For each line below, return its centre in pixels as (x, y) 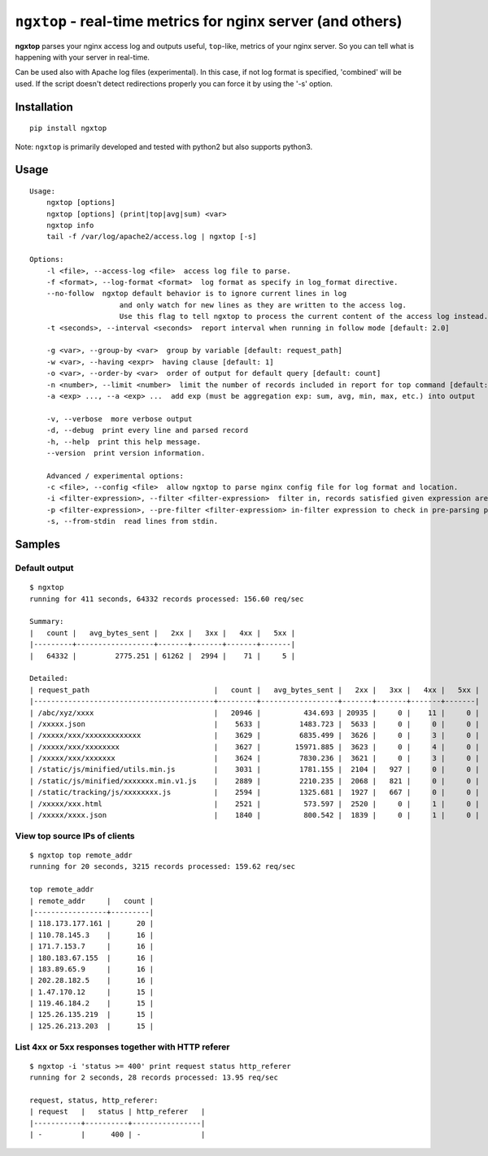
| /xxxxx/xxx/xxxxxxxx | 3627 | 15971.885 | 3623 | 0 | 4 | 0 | (255, 747)
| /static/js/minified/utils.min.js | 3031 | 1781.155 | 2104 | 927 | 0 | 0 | (255, 770)
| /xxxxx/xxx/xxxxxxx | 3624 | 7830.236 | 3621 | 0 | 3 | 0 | (255, 758)
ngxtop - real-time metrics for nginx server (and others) (209, 21)
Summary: (47, 622)
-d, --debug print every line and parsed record (147, 430)
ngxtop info (70, 225)
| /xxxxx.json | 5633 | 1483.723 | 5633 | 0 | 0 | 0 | (255, 724)
